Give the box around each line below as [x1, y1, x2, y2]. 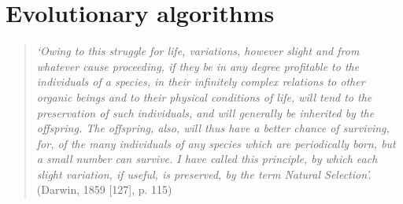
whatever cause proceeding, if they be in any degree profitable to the [36, 57, 360, 74]
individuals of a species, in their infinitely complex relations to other [36, 73, 365, 90]
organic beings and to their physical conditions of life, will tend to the [36, 88, 372, 105]
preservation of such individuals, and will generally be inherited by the [36, 104, 375, 121]
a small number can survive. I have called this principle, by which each [36, 150, 378, 167]
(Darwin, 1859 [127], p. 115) [36, 181, 172, 198]
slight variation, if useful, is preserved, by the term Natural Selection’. [36, 165, 372, 182]
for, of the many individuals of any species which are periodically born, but [36, 135, 396, 151]
